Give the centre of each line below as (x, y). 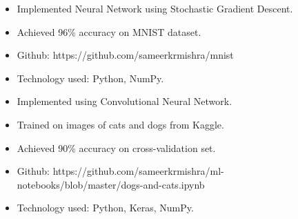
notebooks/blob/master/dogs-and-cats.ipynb (111, 184)
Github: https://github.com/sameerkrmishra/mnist (125, 55)
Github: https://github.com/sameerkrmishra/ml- (120, 171)
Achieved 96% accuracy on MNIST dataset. (109, 31)
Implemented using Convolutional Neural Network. (125, 101)
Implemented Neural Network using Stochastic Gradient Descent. (155, 8)
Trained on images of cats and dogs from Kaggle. (120, 124)
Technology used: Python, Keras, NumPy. (105, 208)
